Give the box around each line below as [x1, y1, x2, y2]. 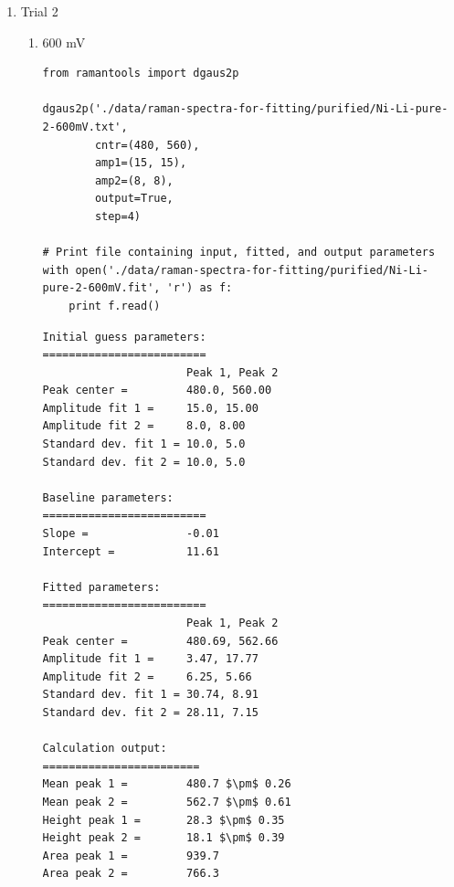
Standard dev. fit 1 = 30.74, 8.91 [42, 688, 259, 702]
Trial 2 [20, 2, 58, 20]
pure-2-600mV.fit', [42, 281, 161, 295]
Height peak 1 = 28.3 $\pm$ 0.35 [42, 813, 285, 827]
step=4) [94, 209, 141, 223]
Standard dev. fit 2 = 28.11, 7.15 [42, 705, 259, 719]
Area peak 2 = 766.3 [42, 867, 219, 881]
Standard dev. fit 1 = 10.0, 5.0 [42, 438, 246, 451]
